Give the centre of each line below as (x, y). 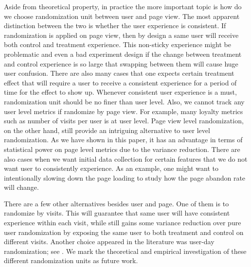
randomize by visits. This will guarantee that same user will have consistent (117, 213)
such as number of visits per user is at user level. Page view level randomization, (124, 121)
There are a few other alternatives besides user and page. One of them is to (117, 203)
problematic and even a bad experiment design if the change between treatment (123, 54)
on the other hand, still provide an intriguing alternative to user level (107, 130)
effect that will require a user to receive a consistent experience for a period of (120, 82)
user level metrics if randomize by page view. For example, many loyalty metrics (124, 111)
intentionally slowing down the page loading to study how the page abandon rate (125, 177)
